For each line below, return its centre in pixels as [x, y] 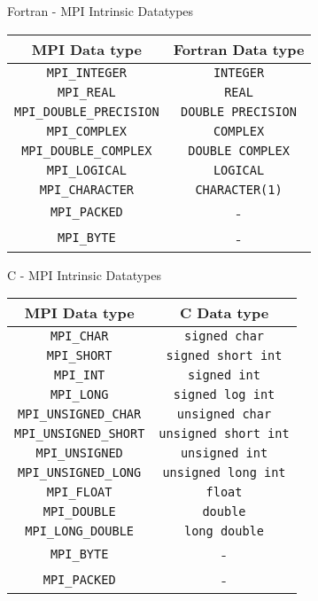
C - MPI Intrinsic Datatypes [85, 274]
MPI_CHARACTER [87, 189]
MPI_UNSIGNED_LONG [80, 473]
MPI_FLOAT [79, 492]
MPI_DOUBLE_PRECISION [87, 111]
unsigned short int [224, 434]
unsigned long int [224, 473]
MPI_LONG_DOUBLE [80, 531]
